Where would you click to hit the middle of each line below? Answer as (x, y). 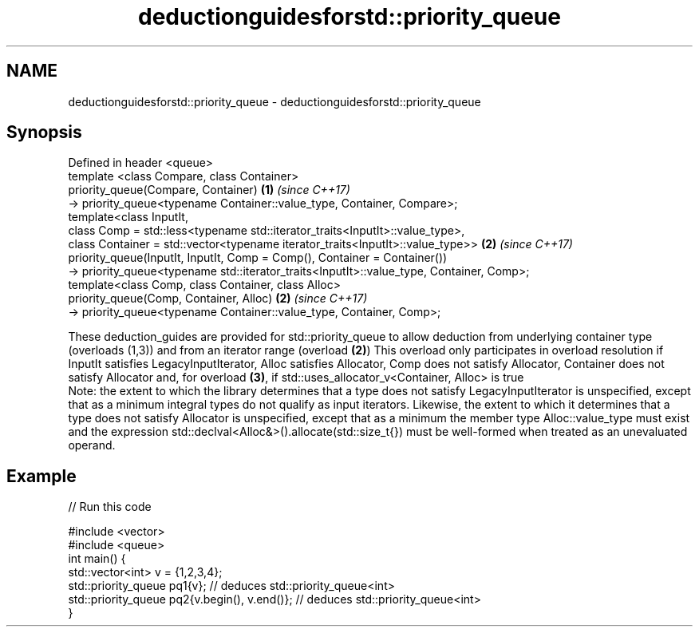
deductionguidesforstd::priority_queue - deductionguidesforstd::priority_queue (274, 101)
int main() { (97, 559)
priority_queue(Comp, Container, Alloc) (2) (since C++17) (218, 299)
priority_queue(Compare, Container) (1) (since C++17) (209, 190)
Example (41, 476)
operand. (92, 445)
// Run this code (110, 507)
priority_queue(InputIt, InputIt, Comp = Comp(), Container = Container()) (258, 258)
